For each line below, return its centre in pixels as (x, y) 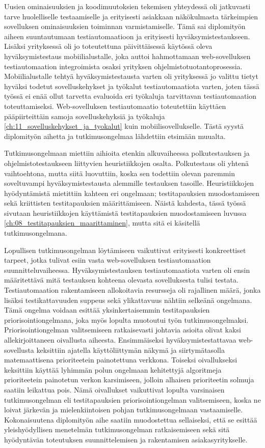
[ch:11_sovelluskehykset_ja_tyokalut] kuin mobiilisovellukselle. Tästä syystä (124, 126)
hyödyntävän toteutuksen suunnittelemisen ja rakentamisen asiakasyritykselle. (126, 439)
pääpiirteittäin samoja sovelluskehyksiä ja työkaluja (85, 116)
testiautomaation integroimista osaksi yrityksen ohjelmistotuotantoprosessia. (123, 66)
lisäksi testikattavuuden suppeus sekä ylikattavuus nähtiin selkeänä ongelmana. (128, 300)
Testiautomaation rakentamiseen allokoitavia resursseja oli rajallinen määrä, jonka (132, 290)
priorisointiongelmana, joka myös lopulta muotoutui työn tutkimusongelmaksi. (126, 319)
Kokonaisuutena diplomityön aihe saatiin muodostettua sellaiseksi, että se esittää (131, 419)
